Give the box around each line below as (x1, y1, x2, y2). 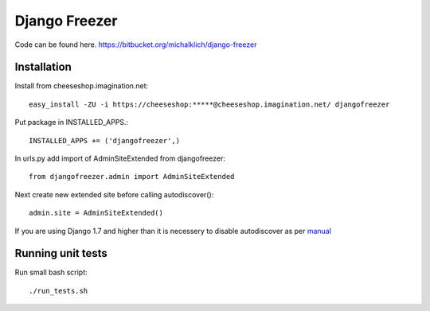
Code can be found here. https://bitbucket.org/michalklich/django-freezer (14, 40, 257, 49)
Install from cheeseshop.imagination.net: (14, 81, 149, 91)
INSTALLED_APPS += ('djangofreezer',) (29, 136, 181, 145)
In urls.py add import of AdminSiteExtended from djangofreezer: (14, 154, 226, 163)
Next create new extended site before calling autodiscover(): (14, 189, 214, 199)
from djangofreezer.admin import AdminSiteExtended (29, 172, 235, 181)
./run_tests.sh (29, 286, 88, 295)
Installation (14, 60, 72, 74)
